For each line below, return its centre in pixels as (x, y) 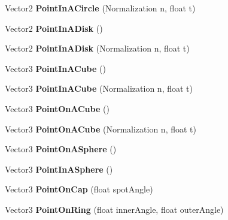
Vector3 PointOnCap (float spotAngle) (79, 189)
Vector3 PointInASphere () (59, 169)
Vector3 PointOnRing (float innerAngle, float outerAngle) (114, 209)
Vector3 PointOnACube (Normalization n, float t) (101, 129)
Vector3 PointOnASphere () (61, 149)
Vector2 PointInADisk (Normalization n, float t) (97, 48)
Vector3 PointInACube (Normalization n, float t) (99, 88)
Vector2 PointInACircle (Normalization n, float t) (100, 8)
